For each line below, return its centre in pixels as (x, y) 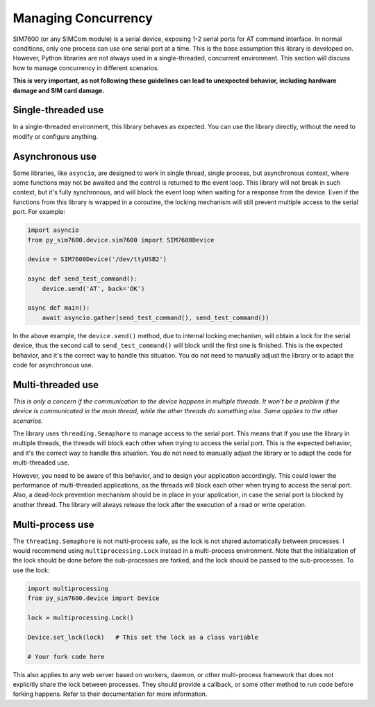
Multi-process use (53, 524)
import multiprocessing (68, 588)
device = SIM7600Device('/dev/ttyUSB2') (97, 259)
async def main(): (59, 308)
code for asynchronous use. (53, 365)
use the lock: (31, 570)
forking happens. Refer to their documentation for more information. (110, 694)
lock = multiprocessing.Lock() (81, 617)
